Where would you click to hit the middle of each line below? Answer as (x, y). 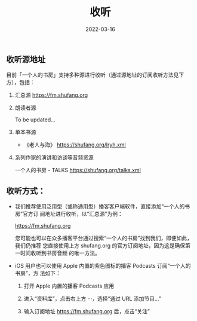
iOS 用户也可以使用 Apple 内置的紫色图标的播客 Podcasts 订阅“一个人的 (103, 266)
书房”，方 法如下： (38, 273)
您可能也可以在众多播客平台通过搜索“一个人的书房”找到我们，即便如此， (104, 238)
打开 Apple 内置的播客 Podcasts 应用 (69, 286)
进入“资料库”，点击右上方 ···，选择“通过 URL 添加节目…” (92, 299)
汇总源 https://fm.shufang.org (51, 95)
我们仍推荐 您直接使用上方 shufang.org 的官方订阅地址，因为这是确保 (100, 246)
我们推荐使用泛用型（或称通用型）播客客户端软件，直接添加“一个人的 (100, 206)
